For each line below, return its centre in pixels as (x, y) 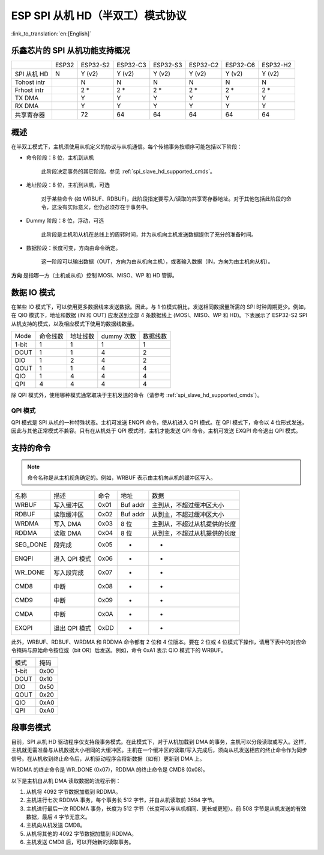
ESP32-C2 (204, 65)
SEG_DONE (31, 545)
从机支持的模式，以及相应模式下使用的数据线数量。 (74, 324)
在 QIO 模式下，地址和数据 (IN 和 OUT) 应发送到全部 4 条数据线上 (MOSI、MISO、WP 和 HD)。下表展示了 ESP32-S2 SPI (159, 315)
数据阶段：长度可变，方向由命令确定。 (73, 248)
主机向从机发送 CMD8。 (56, 825)
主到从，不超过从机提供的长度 (194, 524)
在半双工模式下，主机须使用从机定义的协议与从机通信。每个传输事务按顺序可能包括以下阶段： (127, 147)
